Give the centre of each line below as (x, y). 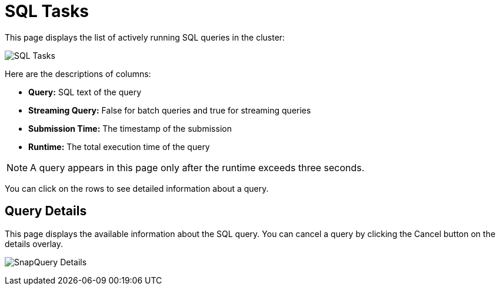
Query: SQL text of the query (85, 92)
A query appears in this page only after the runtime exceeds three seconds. (197, 167)
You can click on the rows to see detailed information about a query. (137, 188)
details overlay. (34, 244)
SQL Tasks (47, 11)
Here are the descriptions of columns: (78, 74)
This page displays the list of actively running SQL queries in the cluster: (145, 37)
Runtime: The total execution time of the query (119, 146)
